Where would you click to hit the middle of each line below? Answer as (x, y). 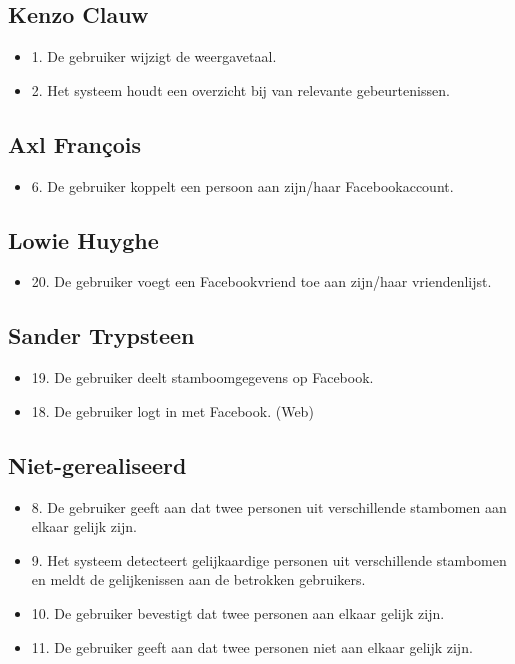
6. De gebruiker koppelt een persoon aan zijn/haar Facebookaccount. (242, 185)
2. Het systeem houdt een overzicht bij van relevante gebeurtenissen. (240, 89)
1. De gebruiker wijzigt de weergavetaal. (154, 56)
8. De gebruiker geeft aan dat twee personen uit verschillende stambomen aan (269, 506)
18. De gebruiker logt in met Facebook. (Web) (172, 410)
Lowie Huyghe (83, 239)
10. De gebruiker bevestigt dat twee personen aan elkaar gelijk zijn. (238, 612)
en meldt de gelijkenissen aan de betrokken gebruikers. (198, 579)
